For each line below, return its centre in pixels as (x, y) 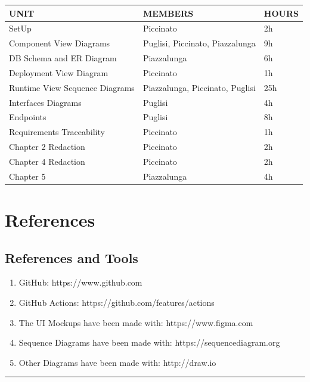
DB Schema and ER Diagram (63, 58)
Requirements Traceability (57, 132)
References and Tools (72, 257)
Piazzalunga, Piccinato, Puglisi (199, 87)
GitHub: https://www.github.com (80, 282)
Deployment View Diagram (59, 72)
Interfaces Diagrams (45, 102)
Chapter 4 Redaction (47, 161)
